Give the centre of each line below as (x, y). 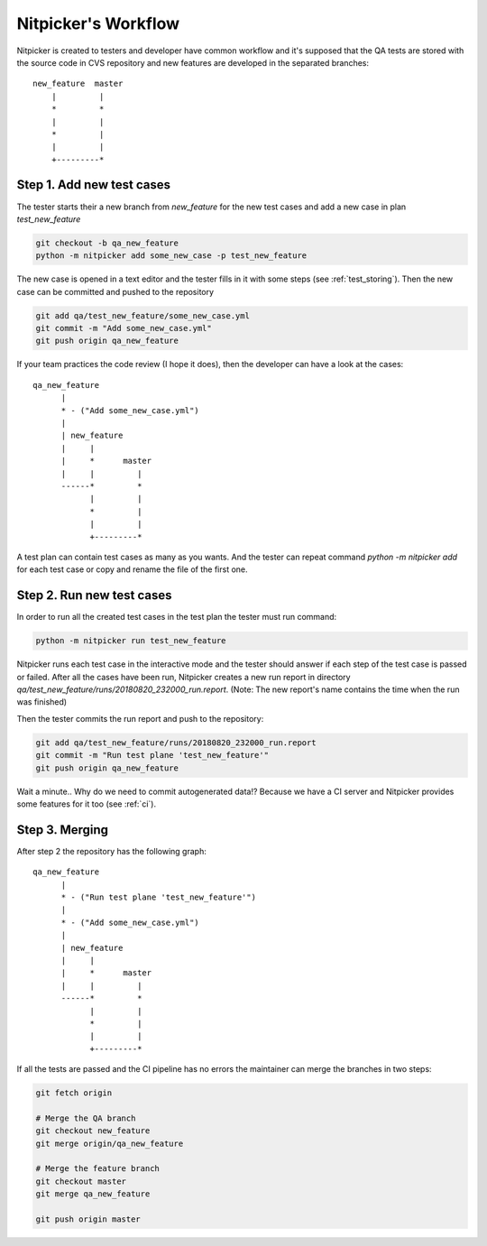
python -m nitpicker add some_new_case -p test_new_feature (171, 256)
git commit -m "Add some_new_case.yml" (124, 328)
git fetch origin (74, 1093)
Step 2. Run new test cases (94, 595)
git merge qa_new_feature (93, 1194)
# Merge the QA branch (86, 1118)
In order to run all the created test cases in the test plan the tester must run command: (177, 617)
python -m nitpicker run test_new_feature (131, 641)
